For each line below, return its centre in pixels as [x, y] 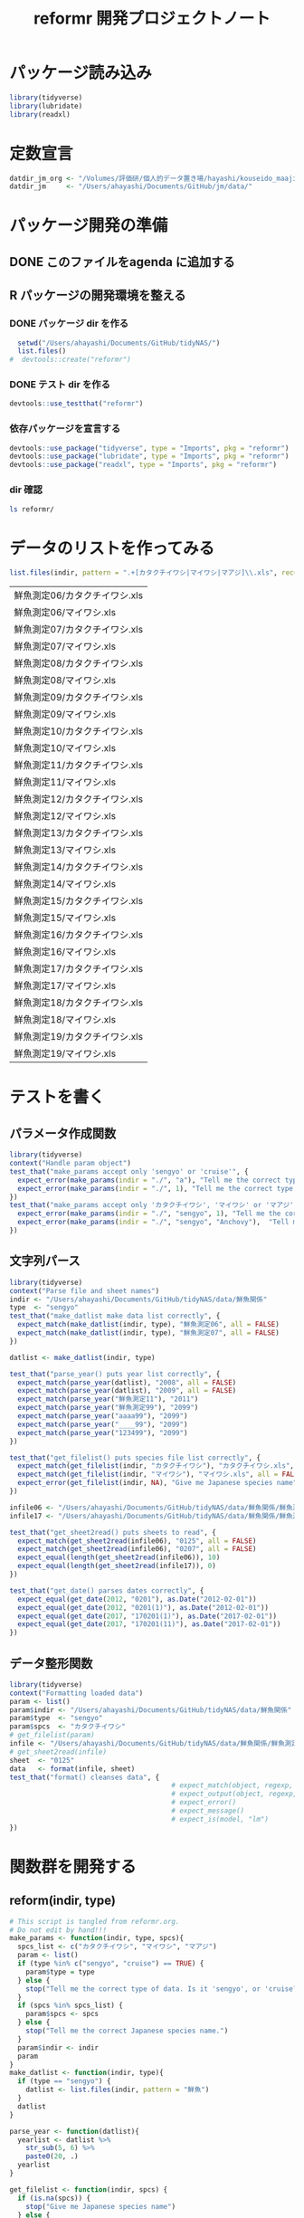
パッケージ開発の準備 [89, 226]
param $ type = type [60, 1972]
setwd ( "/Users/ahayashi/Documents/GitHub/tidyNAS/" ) [119, 343]
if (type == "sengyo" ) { [64, 2081]
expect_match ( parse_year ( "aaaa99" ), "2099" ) [103, 1416]
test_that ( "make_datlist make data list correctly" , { [115, 1316]
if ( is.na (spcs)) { [54, 2198]
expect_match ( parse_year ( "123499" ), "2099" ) [103, 1433]
